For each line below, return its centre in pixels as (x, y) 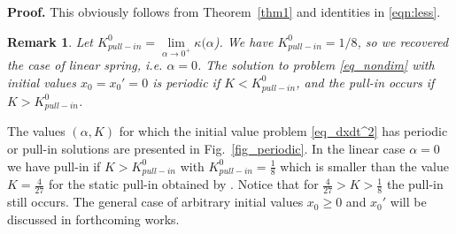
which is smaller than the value (364, 166)
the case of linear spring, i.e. (85, 65)
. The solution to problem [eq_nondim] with (316, 65)
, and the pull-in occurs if (365, 82)
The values (36, 131)
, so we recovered (403, 41)
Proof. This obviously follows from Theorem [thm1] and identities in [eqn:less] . (224, 11)
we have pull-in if (54, 166)
